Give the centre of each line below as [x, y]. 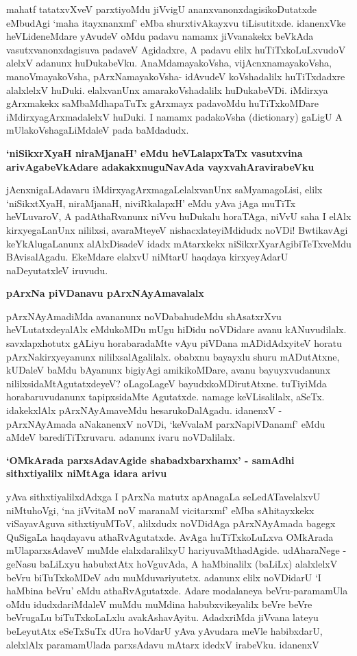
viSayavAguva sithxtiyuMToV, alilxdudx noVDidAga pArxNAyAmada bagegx [171, 523]
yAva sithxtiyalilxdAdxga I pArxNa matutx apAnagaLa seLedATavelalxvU [163, 496]
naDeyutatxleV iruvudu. [57, 270]
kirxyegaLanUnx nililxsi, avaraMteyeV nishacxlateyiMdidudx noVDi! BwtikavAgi [177, 229]
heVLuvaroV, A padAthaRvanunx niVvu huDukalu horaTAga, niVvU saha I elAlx [179, 216]
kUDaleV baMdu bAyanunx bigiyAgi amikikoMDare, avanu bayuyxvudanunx [169, 370]
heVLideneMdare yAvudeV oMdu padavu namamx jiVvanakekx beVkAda [160, 36]
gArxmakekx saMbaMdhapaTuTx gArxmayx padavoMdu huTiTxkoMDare [162, 103]
